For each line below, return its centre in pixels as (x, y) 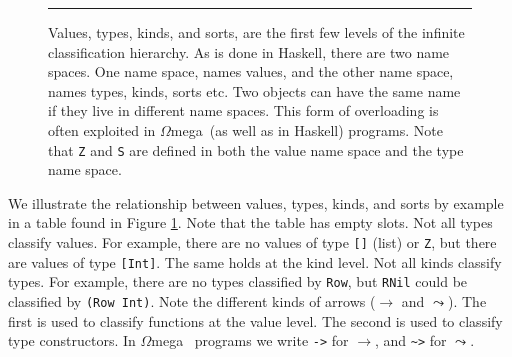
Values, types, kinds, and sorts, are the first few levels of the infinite (256, 32)
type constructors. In (72, 340)
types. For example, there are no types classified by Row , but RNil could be (238, 281)
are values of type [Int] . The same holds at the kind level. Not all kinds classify (255, 261)
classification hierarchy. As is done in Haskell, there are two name (249, 51)
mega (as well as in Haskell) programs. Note (307, 129)
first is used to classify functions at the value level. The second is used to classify (255, 320)
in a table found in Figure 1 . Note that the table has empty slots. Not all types (250, 222)
